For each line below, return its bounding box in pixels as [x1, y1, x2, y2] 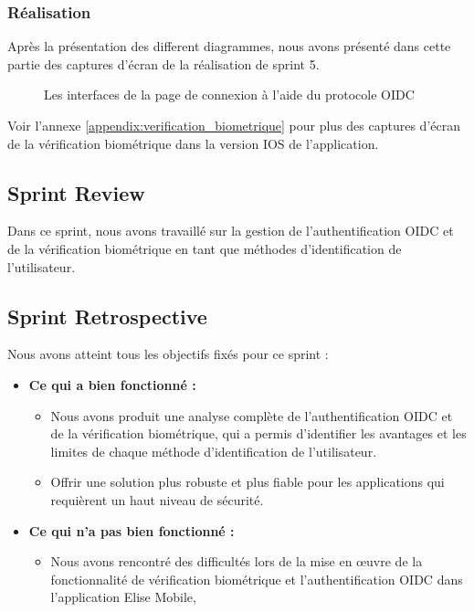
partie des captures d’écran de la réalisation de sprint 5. [7, 54, 320, 73]
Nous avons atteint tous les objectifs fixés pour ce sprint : [7, 344, 329, 364]
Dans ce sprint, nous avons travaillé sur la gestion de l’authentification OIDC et [7, 221, 454, 240]
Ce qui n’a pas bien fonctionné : [28, 521, 235, 540]
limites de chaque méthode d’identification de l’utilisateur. [50, 441, 377, 460]
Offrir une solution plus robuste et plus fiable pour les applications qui [50, 472, 445, 491]
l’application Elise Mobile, [50, 587, 196, 607]
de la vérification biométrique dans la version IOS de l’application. [7, 133, 379, 153]
